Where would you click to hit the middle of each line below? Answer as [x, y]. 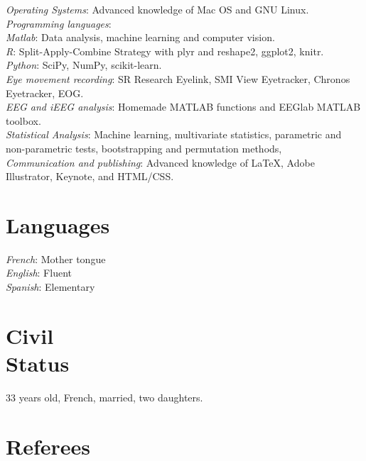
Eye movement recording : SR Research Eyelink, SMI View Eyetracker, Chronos [178, 78]
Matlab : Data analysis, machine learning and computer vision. [140, 37]
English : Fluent [39, 273]
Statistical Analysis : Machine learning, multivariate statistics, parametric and [174, 134]
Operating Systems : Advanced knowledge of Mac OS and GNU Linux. [157, 9]
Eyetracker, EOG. [45, 93]
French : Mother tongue [56, 259]
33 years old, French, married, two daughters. [104, 397]
